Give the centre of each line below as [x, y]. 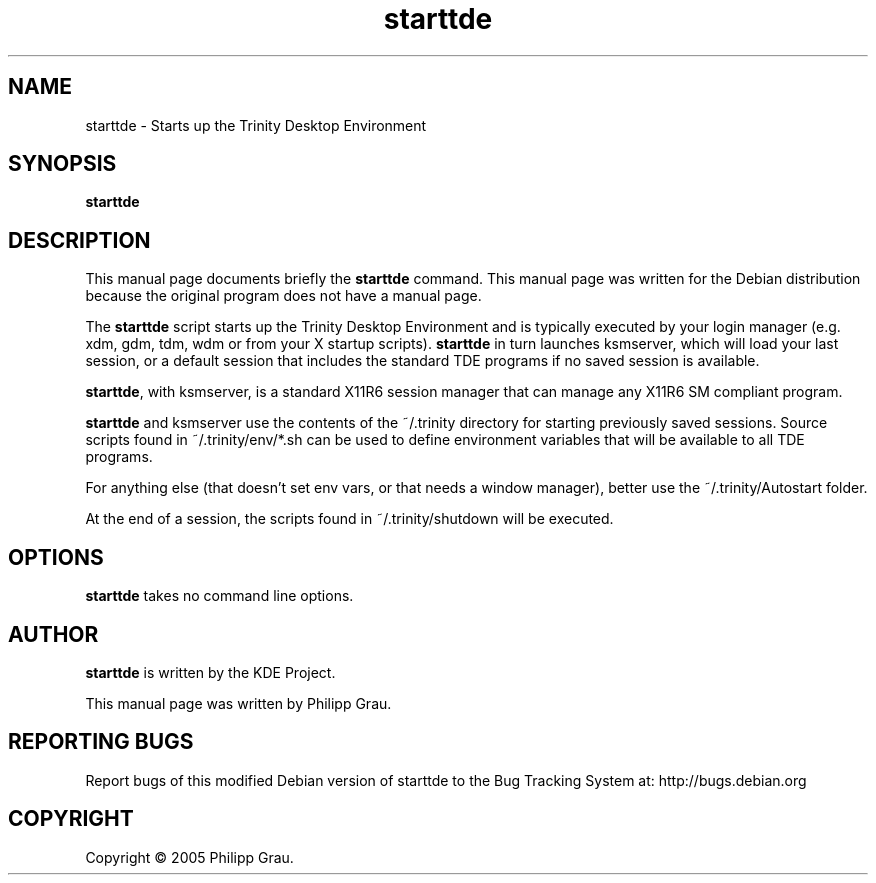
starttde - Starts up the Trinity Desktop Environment [256, 125]
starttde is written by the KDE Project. [210, 672]
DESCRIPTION [79, 240]
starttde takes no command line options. [219, 596]
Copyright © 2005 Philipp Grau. [189, 857]
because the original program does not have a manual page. [283, 296]
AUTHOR [53, 634]
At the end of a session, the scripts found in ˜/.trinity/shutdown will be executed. [349, 519]
